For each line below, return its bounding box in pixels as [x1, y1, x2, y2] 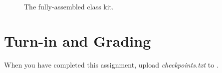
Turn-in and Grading [4, 30, 151, 51]
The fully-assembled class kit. [24, 1, 114, 11]
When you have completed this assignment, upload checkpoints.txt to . [4, 59, 219, 70]
